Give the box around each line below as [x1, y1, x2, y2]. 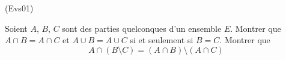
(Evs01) [5, 2, 34, 14]
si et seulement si [130, 34, 193, 46]
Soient [5, 22, 28, 34]
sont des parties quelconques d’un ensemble [62, 22, 222, 34]
